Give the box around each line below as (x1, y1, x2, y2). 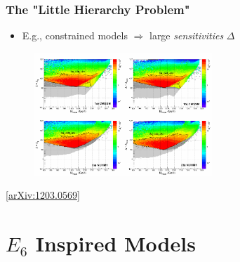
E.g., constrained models (22, 28, 128, 43)
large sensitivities (149, 28, 224, 43)
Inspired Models (35, 229, 196, 258)
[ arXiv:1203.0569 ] (6, 188, 80, 202)
